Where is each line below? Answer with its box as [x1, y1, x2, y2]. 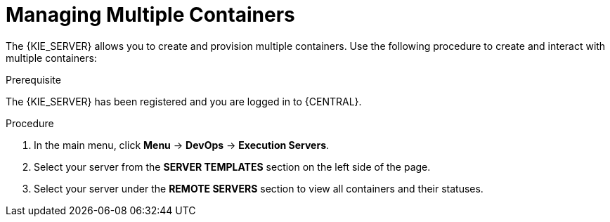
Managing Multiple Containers [6, 3, 295, 27]
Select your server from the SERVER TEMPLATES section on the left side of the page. [34, 160, 431, 173]
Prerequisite [6, 73, 61, 86]
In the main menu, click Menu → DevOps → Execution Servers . [34, 138, 330, 151]
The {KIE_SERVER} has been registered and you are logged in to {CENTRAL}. [6, 95, 362, 107]
